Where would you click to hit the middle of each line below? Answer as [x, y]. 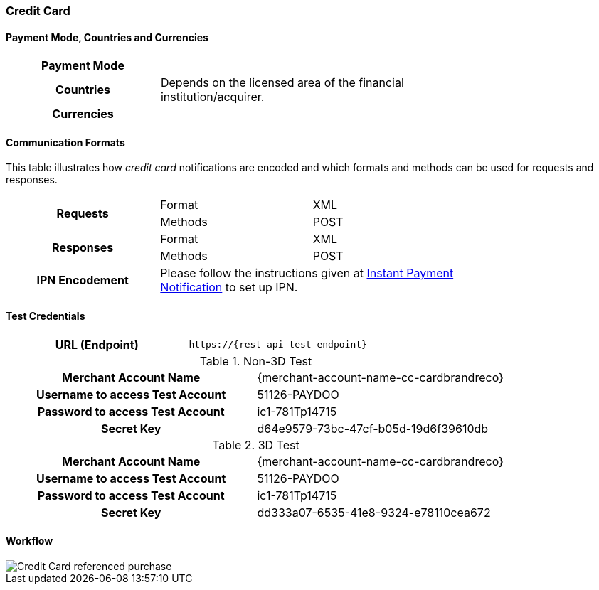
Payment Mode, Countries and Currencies [107, 37]
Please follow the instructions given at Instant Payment [307, 273]
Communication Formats [65, 142]
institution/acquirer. [212, 97]
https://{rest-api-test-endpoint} [278, 345]
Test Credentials [46, 316]
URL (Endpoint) [97, 344]
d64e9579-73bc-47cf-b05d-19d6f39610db [373, 428]
